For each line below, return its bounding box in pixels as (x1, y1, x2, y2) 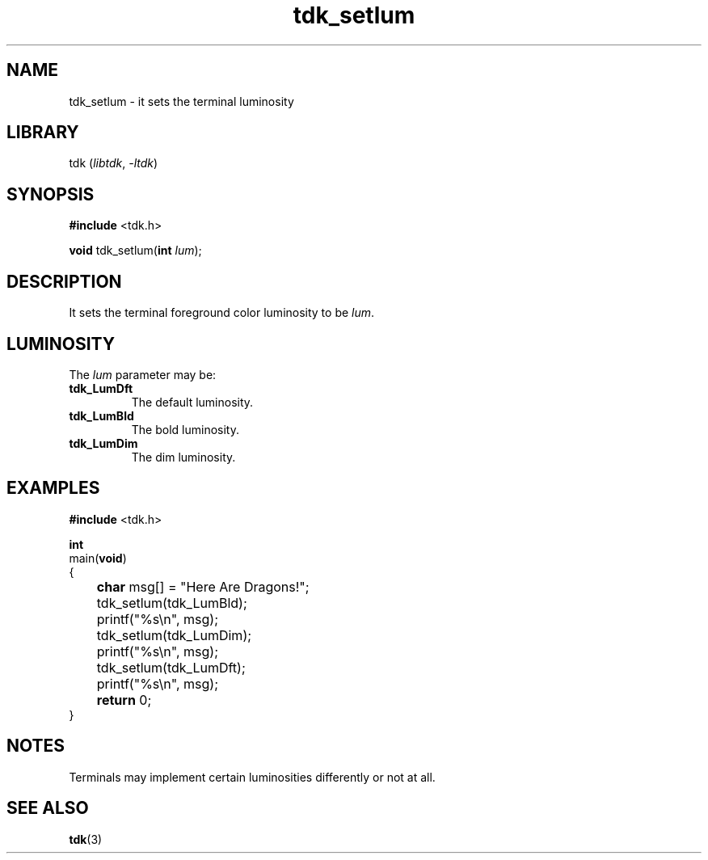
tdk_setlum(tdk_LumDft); (96, 659, 246, 676)
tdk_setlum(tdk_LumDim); (96, 626, 252, 643)
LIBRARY (6, 122, 79, 143)
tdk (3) (69, 832, 103, 846)
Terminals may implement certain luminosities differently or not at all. (69, 769, 436, 784)
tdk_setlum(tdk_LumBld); (96, 594, 247, 611)
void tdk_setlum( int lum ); (69, 243, 202, 258)
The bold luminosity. (131, 422, 239, 436)
